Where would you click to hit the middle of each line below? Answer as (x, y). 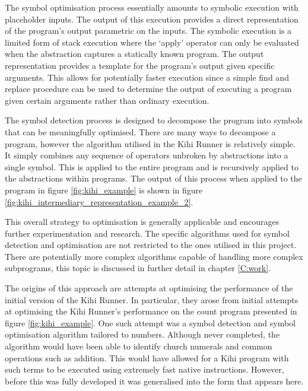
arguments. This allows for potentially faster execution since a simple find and (147, 77)
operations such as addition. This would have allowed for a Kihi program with (147, 357)
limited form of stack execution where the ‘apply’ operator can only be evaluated (152, 42)
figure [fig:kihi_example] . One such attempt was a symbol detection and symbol (150, 322)
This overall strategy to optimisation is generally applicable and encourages (142, 222)
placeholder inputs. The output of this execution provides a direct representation (152, 19)
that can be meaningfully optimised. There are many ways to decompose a (140, 131)
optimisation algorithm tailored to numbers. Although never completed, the (142, 334)
